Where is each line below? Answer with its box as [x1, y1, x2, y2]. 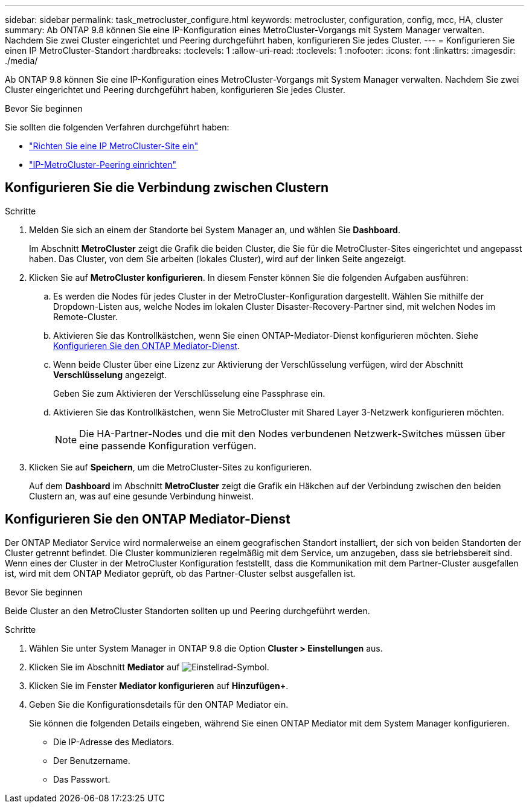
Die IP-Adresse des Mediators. [53, 736, 175, 747]
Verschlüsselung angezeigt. [53, 369, 167, 380]
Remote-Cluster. [53, 311, 118, 322]
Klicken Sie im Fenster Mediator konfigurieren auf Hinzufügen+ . [29, 680, 289, 691]
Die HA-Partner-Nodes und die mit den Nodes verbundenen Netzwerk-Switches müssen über [79, 427, 505, 440]
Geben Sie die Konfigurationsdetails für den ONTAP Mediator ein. [29, 699, 289, 710]
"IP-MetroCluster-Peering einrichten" [29, 159, 176, 170]
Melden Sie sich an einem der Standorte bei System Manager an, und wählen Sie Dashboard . [29, 224, 400, 235]
